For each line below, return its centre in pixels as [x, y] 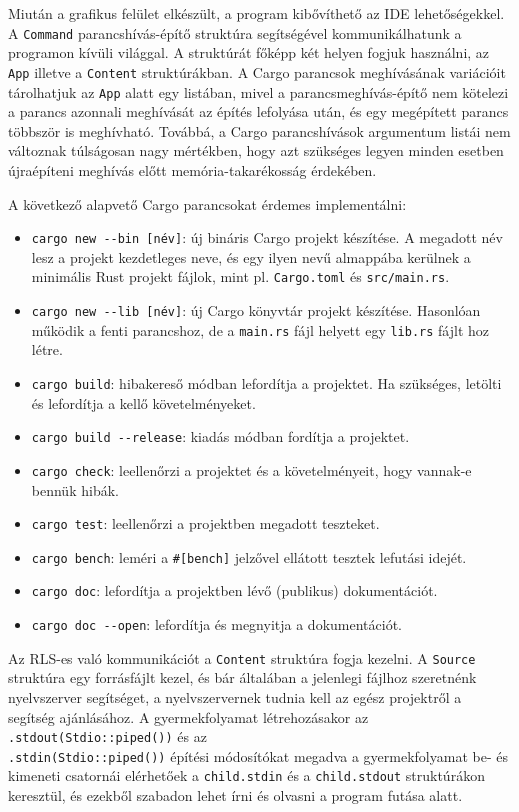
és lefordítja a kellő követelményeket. [143, 402]
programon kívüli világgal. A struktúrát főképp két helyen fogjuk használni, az [249, 52]
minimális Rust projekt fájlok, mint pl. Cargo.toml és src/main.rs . [240, 276]
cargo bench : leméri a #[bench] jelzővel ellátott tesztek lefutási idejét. [249, 556]
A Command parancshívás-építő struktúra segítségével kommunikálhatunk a [235, 32]
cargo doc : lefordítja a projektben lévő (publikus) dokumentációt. [234, 590]
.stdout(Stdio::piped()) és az [107, 736]
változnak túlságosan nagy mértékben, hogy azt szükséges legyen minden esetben [256, 150]
